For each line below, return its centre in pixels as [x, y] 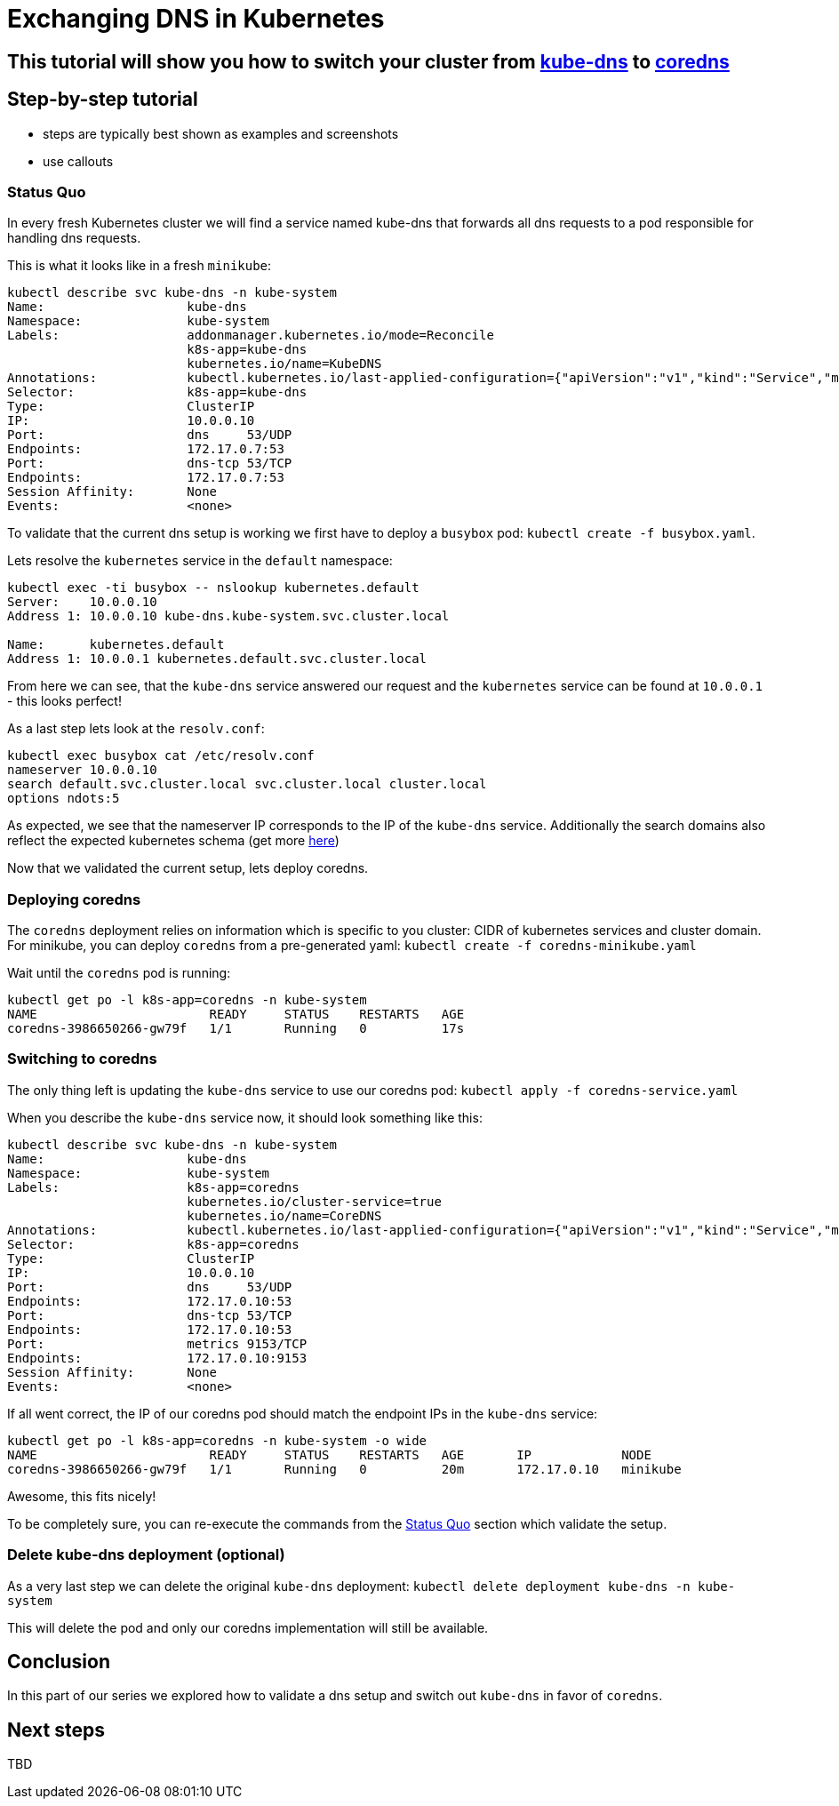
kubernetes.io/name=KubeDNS [284, 364]
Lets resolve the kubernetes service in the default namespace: [200, 561]
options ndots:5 [64, 799]
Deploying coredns [74, 899]
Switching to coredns [82, 1059]
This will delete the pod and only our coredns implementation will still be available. [248, 1627]
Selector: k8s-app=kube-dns [157, 392]
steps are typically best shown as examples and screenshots [221, 133]
